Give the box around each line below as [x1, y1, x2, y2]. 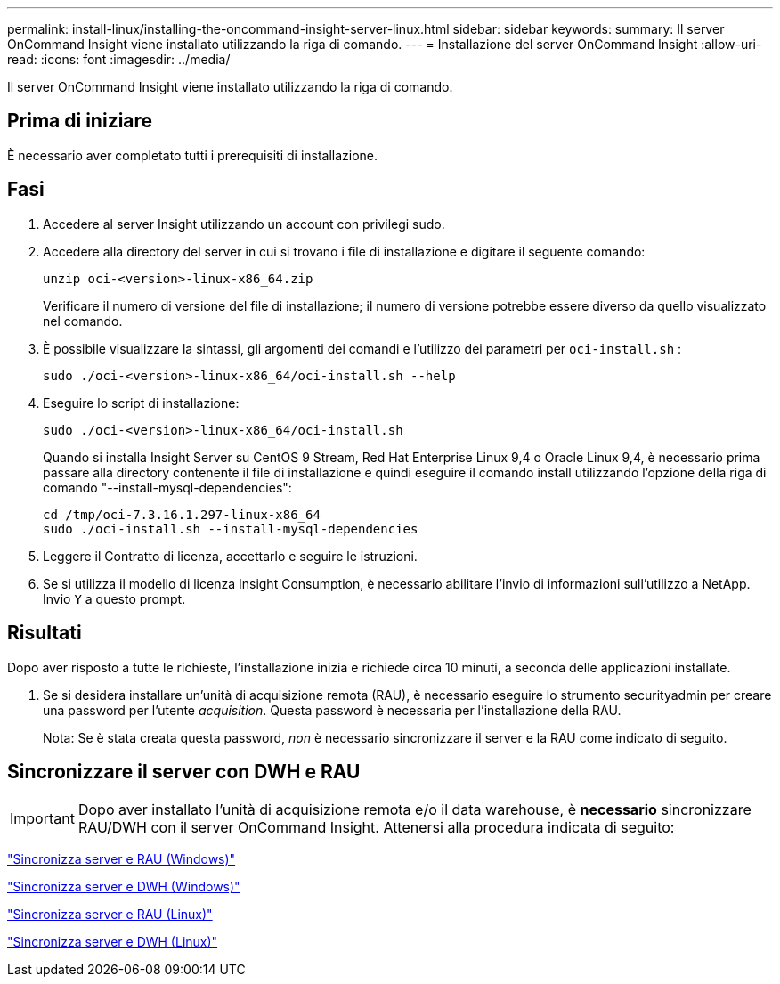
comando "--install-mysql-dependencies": [43, 479, 292, 495]
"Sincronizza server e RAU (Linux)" [7, 907, 213, 923]
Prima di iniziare [7, 110, 153, 133]
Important [10, 809, 75, 828]
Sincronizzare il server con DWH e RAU [7, 760, 361, 783]
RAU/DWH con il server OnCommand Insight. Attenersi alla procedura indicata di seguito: [77, 818, 675, 837]
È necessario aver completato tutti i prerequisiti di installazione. [7, 147, 378, 163]
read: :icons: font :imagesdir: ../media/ [7, 52, 231, 67]
